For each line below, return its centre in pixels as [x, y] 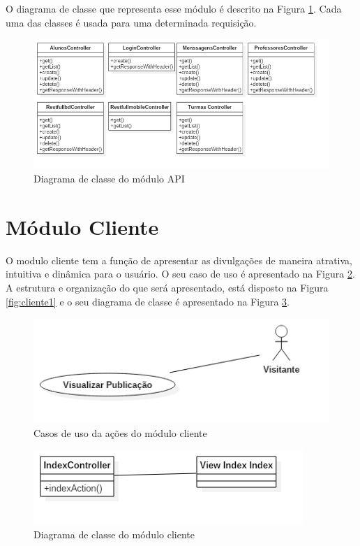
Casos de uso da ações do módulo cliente [120, 432]
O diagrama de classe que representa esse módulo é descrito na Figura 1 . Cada [174, 8]
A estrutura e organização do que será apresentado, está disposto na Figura [167, 288]
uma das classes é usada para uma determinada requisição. [131, 22]
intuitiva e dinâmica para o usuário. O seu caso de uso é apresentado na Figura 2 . [180, 274]
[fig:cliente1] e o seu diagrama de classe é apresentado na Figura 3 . [148, 301]
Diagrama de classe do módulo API [109, 179]
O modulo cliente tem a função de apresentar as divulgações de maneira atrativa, [179, 260]
